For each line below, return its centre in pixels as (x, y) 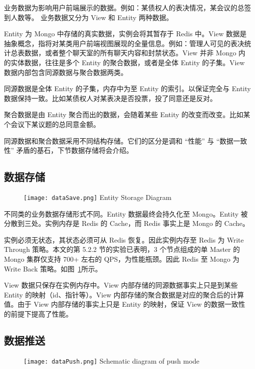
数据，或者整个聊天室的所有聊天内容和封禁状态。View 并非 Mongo (130, 53)
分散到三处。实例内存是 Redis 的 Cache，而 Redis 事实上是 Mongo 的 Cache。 (127, 223)
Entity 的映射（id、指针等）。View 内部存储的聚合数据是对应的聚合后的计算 (124, 294)
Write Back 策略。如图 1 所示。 (53, 268)
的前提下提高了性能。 (38, 313)
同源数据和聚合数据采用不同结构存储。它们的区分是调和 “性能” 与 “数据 (119, 140)
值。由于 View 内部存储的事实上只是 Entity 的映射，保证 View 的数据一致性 (125, 304)
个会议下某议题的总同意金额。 (52, 124)
